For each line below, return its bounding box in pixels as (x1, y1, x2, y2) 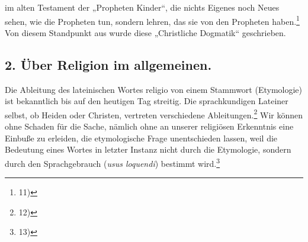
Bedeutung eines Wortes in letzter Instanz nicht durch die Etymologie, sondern (5, 143, 291, 156)
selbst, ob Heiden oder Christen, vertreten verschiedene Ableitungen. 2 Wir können (5, 107, 303, 121)
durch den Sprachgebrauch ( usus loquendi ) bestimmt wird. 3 (5, 155, 220, 169)
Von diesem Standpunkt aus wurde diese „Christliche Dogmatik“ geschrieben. (5, 26, 286, 38)
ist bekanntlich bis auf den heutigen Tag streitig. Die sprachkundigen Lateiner (5, 95, 288, 107)
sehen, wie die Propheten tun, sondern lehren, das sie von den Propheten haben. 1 (5, 13, 300, 27)
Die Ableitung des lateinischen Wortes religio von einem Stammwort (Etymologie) (5, 83, 302, 95)
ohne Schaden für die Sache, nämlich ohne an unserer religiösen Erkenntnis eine (5, 120, 294, 133)
